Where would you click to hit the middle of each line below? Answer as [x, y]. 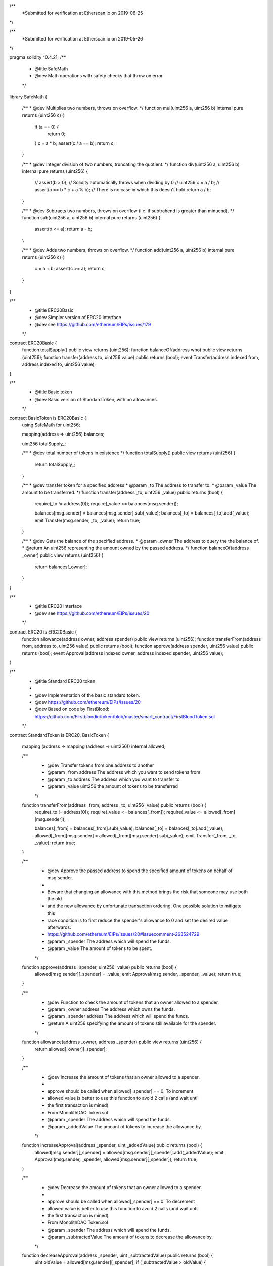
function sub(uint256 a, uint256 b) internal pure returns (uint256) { [91, 217]
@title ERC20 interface [58, 606]
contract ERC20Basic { [33, 343]
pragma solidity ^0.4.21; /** [38, 57]
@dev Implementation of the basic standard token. [87, 695]
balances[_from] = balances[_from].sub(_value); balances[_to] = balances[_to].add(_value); [129, 828]
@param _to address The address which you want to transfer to [113, 779]
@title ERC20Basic [54, 310]
